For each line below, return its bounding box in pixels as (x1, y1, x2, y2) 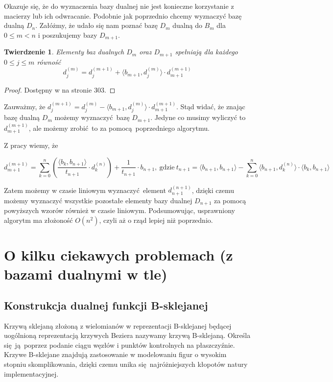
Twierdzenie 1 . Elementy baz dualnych (4, 47, 124, 57)
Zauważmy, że (4, 101, 46, 111)
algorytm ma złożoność (4, 215, 73, 225)
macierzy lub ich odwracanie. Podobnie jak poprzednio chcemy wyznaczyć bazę (4, 10, 242, 21)
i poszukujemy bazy (38, 29, 97, 40)
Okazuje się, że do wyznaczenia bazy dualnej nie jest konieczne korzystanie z (4, 1, 234, 11)
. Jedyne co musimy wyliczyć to (150, 112, 246, 122)
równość (37, 56, 61, 67)
